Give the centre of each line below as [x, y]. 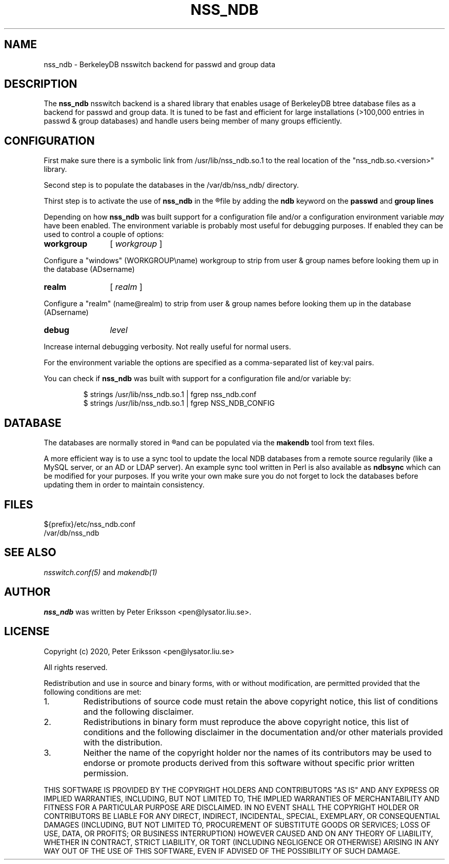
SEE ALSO [30, 553]
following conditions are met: [93, 692]
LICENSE [27, 632]
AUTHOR [27, 592]
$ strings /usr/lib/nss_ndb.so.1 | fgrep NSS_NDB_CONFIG [179, 403]
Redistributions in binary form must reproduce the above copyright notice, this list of [246, 722]
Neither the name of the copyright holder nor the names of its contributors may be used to [257, 752]
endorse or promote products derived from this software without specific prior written [249, 763]
